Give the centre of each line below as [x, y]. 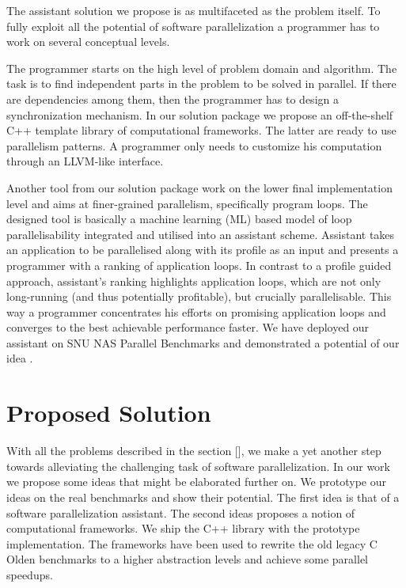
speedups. [30, 574]
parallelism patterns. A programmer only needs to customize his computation [194, 145]
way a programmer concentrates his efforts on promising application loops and [196, 311]
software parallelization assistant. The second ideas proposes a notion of [181, 512]
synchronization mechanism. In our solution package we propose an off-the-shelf [200, 114]
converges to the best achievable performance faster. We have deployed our [188, 327]
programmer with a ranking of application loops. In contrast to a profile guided [199, 265]
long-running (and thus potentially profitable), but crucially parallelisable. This [199, 296]
